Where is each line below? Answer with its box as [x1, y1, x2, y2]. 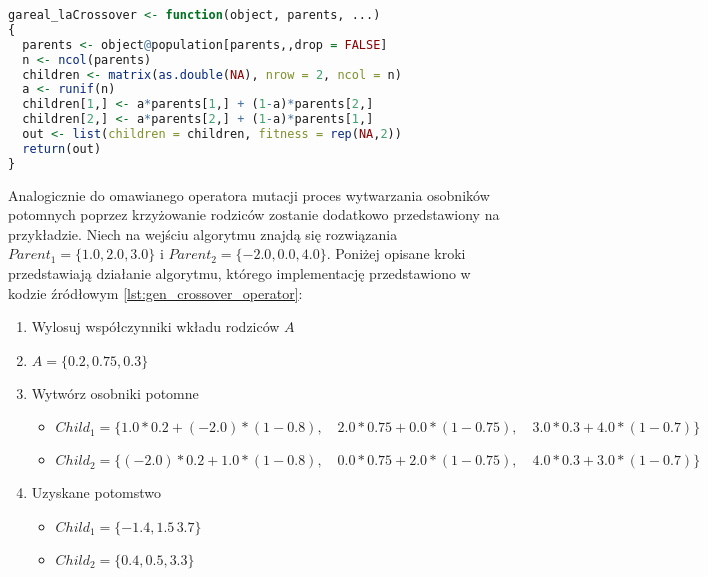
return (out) [22, 141, 102, 156]
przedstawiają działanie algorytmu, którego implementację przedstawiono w [8, 263, 471, 283]
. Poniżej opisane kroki [326, 243, 466, 264]
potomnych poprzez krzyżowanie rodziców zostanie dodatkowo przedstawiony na [8, 204, 500, 225]
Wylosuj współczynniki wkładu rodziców [31, 316, 280, 337]
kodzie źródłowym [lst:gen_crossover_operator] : [8, 282, 303, 303]
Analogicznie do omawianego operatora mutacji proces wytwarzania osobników [8, 184, 490, 205]
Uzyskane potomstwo [31, 482, 162, 503]
